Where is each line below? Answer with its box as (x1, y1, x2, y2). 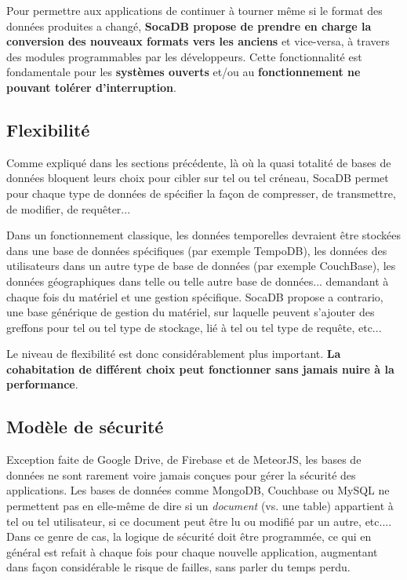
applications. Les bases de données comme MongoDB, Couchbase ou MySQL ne (6, 482, 390, 498)
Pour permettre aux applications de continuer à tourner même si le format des (6, 2, 383, 18)
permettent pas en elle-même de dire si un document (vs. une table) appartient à (6, 498, 394, 514)
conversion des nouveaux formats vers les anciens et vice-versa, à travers (6, 33, 390, 49)
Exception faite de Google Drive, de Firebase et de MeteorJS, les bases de (6, 451, 362, 468)
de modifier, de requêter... (6, 200, 131, 217)
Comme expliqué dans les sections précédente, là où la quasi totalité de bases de (6, 154, 391, 170)
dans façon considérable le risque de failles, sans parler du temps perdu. (6, 559, 351, 575)
